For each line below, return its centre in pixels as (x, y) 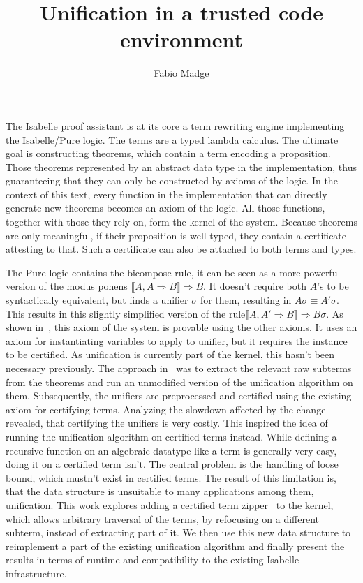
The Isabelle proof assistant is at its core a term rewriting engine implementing (175, 125)
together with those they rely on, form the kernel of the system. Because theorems (181, 222)
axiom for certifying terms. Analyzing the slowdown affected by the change (166, 409)
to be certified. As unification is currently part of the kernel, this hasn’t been (170, 354)
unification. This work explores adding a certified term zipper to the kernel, (170, 504)
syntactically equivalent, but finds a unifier (97, 300)
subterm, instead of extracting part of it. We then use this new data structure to (178, 532)
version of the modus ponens (67, 286)
